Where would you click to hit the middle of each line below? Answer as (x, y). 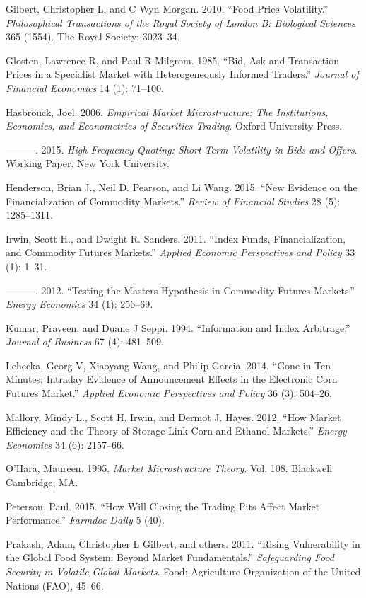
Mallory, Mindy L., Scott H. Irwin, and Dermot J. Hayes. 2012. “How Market (173, 416)
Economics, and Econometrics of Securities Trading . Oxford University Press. (174, 126)
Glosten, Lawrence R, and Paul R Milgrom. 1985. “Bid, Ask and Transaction (172, 60)
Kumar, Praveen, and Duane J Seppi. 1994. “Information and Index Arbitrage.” (178, 327)
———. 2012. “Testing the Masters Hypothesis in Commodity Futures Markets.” (180, 290)
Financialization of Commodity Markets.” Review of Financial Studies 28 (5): (173, 201)
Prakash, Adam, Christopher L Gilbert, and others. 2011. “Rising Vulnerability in (183, 543)
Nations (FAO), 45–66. (55, 585)
